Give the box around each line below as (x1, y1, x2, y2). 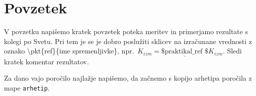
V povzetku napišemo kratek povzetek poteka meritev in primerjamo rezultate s (4, 26, 248, 37)
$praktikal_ (161, 48, 195, 55)
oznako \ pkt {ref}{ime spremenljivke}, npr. (4, 46, 134, 56)
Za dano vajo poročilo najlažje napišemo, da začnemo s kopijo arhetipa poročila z (4, 73, 252, 83)
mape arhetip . (4, 82, 50, 93)
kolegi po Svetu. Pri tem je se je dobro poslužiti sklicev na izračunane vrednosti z (4, 36, 252, 46)
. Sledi (223, 46, 242, 56)
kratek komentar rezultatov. (4, 56, 89, 66)
